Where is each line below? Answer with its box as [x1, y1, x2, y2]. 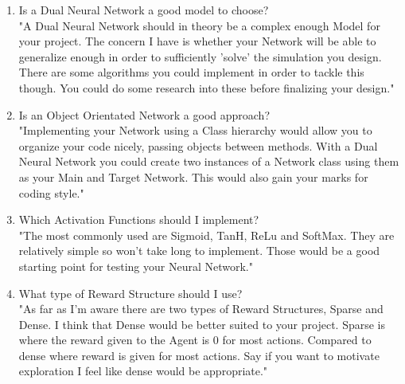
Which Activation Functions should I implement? [18, 211, 259, 228]
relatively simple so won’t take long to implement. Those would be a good [18, 242, 380, 259]
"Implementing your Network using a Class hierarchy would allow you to [18, 122, 372, 139]
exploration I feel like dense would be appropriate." [18, 362, 268, 379]
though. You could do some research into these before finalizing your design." [18, 79, 395, 96]
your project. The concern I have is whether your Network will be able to [18, 33, 376, 49]
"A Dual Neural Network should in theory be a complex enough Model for [18, 17, 380, 33]
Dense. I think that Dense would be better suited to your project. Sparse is [18, 315, 386, 332]
